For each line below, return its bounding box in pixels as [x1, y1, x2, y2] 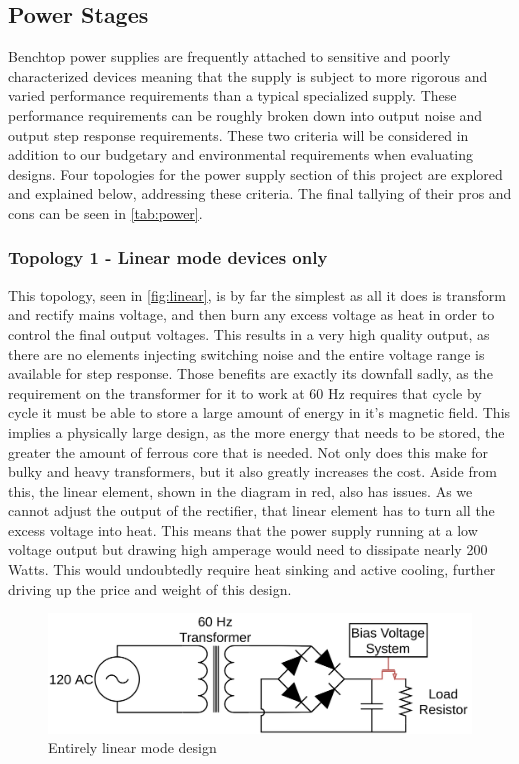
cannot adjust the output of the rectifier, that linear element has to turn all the [8, 500, 495, 521]
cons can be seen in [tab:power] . [8, 202, 203, 223]
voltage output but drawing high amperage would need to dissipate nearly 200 [8, 539, 488, 560]
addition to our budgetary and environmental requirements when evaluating [8, 144, 474, 165]
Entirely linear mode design [48, 737, 217, 758]
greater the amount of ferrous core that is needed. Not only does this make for [8, 441, 489, 462]
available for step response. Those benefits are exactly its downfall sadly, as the [8, 363, 493, 384]
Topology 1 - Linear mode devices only [8, 245, 328, 270]
